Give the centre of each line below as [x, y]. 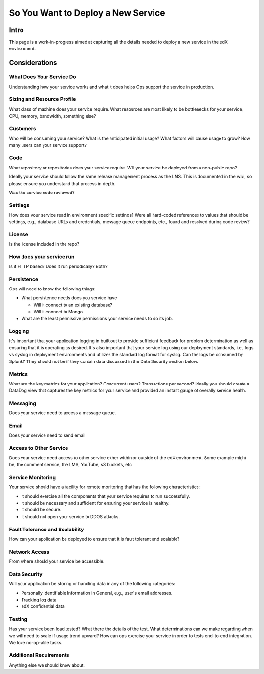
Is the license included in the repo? [44, 244]
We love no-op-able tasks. [36, 643]
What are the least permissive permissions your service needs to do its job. [97, 318]
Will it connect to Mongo [58, 312]
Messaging [23, 403]
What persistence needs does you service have [69, 298]
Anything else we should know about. [47, 665]
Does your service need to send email [47, 435]
